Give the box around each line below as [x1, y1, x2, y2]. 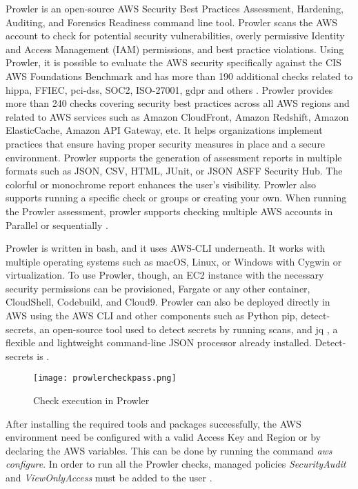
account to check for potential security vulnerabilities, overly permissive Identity [6, 28, 345, 43]
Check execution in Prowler [33, 393, 150, 408]
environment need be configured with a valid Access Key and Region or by [6, 430, 321, 444]
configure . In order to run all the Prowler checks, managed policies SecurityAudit [6, 457, 346, 471]
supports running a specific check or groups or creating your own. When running [6, 190, 347, 205]
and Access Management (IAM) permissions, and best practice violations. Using [6, 41, 344, 56]
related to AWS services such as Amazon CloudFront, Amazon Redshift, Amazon [6, 109, 349, 123]
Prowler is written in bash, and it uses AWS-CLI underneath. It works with [6, 241, 326, 255]
